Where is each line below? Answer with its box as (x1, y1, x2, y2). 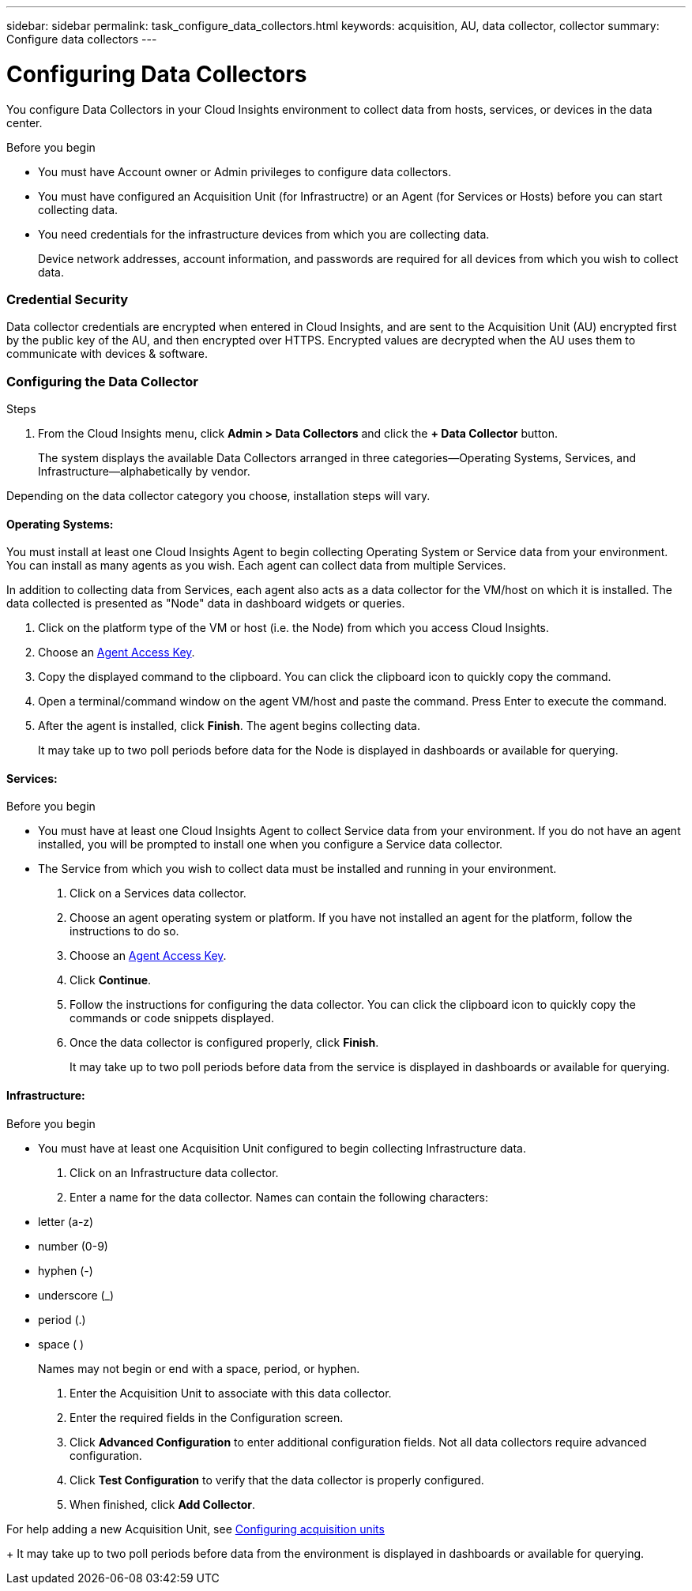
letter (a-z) (38, 1214, 94, 1228)
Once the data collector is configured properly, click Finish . (70, 1036, 379, 1050)
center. (6, 115, 43, 130)
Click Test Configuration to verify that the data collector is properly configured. (70, 1473, 484, 1487)
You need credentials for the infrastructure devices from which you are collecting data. (38, 227, 490, 241)
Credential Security (6, 291, 129, 307)
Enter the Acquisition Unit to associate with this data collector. (70, 1386, 392, 1400)
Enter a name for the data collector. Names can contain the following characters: (70, 1190, 488, 1204)
